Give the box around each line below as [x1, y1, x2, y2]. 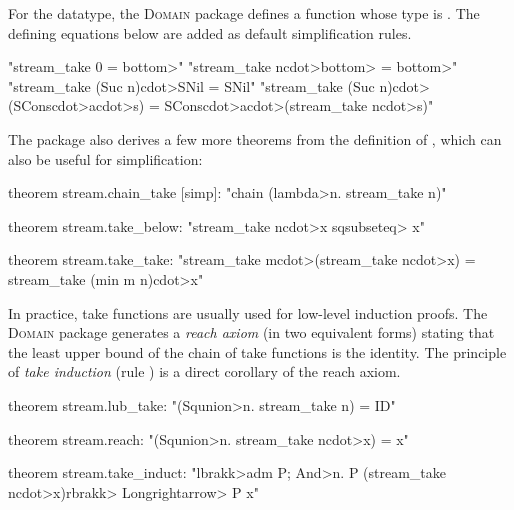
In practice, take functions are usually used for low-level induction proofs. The [8, 302, 488, 323]
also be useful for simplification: [8, 148, 203, 169]
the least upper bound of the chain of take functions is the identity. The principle [8, 341, 507, 362]
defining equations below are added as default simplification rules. [8, 22, 412, 43]
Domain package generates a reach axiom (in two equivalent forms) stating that [8, 322, 495, 343]
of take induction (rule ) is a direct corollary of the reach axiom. [8, 361, 401, 382]
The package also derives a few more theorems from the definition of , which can [8, 128, 502, 149]
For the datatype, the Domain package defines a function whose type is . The [8, 3, 480, 23]
